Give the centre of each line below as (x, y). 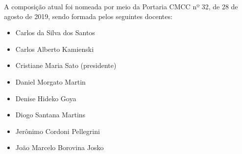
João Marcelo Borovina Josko (60, 147)
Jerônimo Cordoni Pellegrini (58, 131)
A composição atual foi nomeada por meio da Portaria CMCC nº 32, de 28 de (121, 6)
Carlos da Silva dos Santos (55, 33)
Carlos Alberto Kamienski (55, 49)
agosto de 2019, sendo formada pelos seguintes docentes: (88, 16)
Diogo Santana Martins (50, 115)
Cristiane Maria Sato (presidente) (66, 65)
